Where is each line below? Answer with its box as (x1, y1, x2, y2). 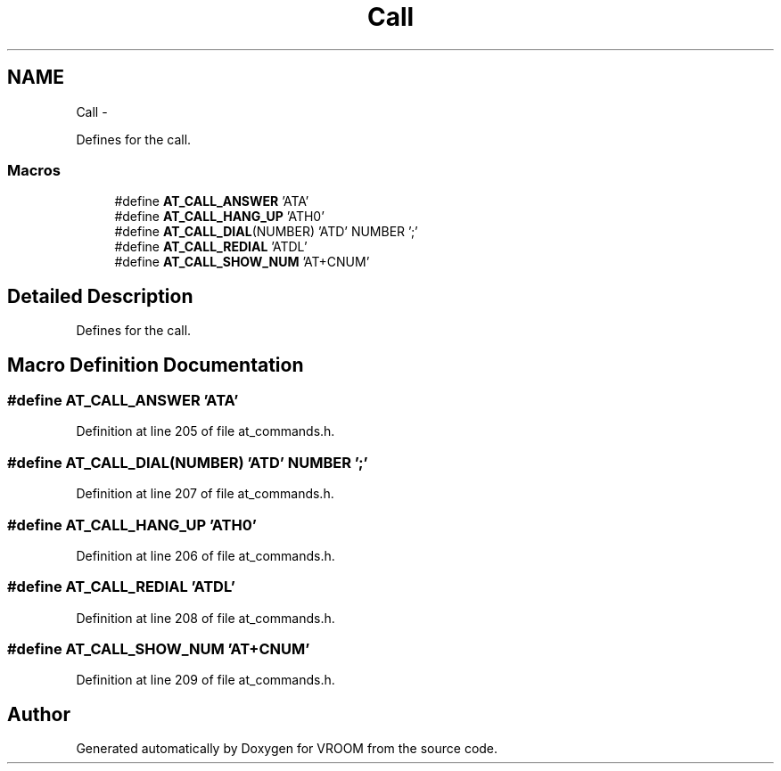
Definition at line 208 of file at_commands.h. (76, 610, 335, 626)
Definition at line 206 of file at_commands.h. (76, 547, 335, 563)
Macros (7, 160, 61, 179)
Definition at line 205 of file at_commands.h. (76, 423, 335, 439)
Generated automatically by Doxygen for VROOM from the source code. (76, 741, 498, 757)
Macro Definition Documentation (7, 353, 304, 376)
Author (7, 702, 70, 726)
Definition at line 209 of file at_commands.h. (76, 672, 335, 688)
